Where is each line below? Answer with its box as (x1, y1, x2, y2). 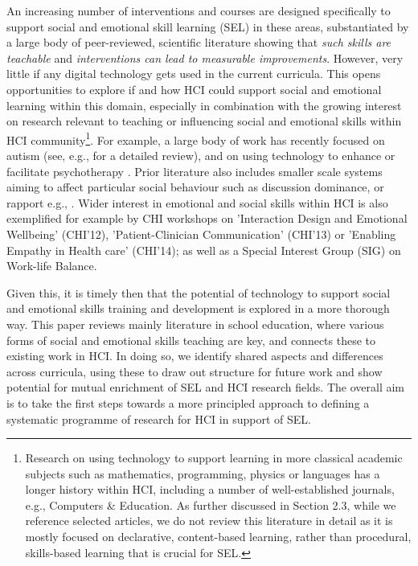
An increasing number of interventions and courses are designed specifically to (6, 2, 391, 18)
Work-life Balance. (6, 257, 97, 274)
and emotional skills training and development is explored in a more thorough (6, 300, 390, 317)
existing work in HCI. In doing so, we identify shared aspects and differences (6, 347, 383, 364)
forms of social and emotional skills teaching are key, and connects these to (6, 331, 376, 348)
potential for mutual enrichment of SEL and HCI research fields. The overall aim (6, 379, 405, 396)
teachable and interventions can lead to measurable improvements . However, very (6, 49, 404, 66)
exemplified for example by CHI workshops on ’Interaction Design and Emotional (6, 210, 408, 227)
